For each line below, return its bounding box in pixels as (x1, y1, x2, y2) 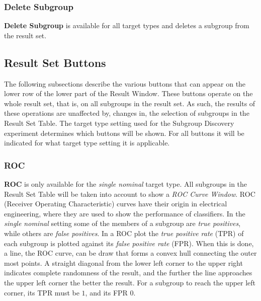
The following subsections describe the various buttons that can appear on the (4, 78, 246, 89)
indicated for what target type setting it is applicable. (4, 137, 170, 148)
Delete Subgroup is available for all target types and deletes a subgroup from (4, 20, 249, 31)
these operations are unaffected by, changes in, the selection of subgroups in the (4, 108, 249, 118)
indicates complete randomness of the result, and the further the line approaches (4, 267, 252, 278)
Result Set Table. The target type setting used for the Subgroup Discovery (4, 117, 234, 128)
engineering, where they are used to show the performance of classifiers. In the (4, 208, 245, 218)
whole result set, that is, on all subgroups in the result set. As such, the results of (4, 98, 255, 108)
